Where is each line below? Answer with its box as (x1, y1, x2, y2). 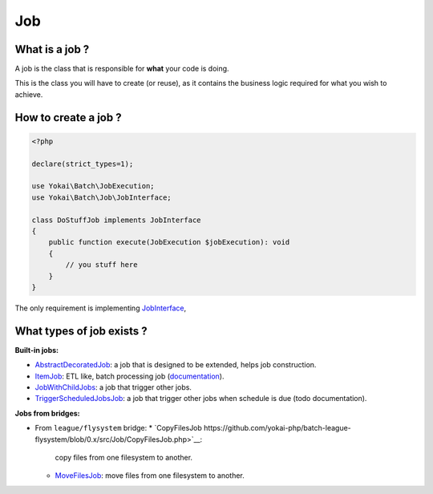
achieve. (14, 89, 43, 99)
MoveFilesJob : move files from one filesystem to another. (55, 471, 245, 480)
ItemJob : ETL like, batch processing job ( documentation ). (34, 371, 225, 381)
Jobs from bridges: (14, 408, 80, 418)
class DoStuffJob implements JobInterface (31, 215, 201, 225)
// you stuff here (65, 261, 138, 269)
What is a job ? (14, 43, 90, 56)
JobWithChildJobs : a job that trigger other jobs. (34, 382, 192, 392)
